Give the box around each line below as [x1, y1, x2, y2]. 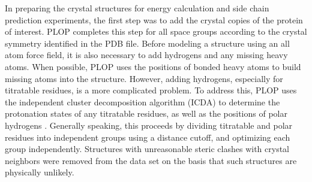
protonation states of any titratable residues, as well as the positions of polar [5, 107, 287, 120]
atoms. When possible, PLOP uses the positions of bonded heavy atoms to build [5, 60, 301, 72]
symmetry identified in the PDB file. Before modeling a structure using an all [5, 37, 290, 49]
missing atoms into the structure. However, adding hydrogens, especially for [5, 72, 283, 84]
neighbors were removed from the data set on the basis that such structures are [5, 154, 297, 166]
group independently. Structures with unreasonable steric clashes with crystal [5, 142, 290, 155]
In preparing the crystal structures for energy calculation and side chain [5, 2, 269, 14]
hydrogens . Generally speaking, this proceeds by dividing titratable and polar [5, 119, 293, 131]
